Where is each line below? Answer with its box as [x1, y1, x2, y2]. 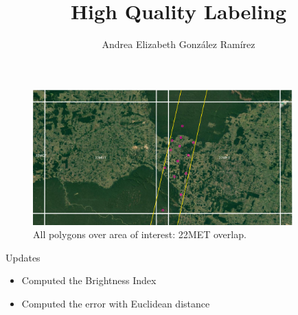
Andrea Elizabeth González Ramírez [102, 37, 255, 51]
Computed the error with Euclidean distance [21, 296, 210, 310]
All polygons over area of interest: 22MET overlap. [33, 227, 247, 242]
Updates [5, 250, 41, 264]
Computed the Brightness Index [21, 273, 157, 288]
